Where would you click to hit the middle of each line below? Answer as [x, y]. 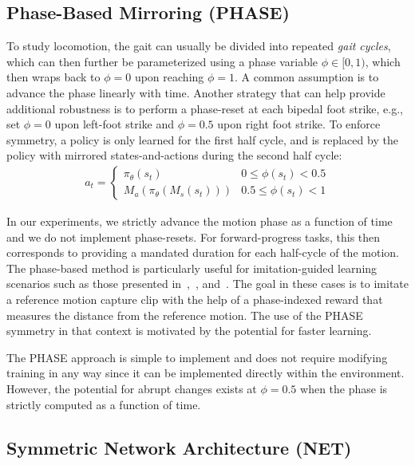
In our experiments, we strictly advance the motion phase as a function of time [200, 221]
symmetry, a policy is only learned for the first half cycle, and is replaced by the [202, 139]
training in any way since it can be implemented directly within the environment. [206, 373]
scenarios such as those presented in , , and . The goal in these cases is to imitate [208, 284]
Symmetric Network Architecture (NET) [179, 447]
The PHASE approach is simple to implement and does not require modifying [197, 357]
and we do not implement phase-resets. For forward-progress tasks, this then [194, 236]
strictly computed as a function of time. [104, 404]
